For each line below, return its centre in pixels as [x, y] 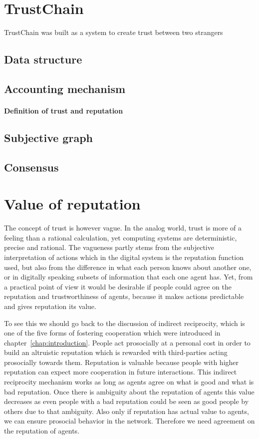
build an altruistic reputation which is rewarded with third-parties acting [116, 352]
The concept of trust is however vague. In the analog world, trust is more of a [123, 228]
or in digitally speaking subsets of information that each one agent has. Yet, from [129, 277]
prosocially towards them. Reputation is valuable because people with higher [122, 362]
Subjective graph [48, 137]
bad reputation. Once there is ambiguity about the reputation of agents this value [129, 391]
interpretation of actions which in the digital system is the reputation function [124, 257]
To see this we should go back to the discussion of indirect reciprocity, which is [125, 323]
